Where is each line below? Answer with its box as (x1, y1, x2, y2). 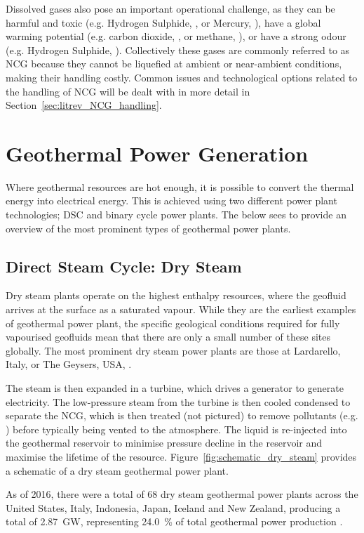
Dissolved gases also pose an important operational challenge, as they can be (6, 1, 335, 15)
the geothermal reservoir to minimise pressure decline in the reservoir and (6, 435, 323, 450)
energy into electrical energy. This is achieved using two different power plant (6, 193, 337, 208)
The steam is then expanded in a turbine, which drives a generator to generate (6, 381, 344, 395)
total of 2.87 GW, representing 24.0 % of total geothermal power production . (6, 514, 343, 529)
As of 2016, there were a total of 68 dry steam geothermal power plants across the (6, 487, 358, 501)
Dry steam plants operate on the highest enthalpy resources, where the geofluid (6, 288, 346, 303)
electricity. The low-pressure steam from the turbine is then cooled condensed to (6, 394, 351, 409)
